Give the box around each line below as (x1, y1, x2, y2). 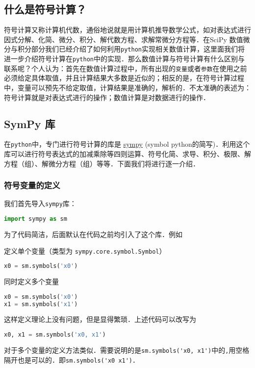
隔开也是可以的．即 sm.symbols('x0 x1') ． (4, 354, 140, 365)
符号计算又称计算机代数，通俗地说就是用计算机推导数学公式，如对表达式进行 (4, 25, 251, 35)
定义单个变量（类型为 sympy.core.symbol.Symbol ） (4, 245, 166, 256)
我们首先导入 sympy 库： (4, 198, 76, 209)
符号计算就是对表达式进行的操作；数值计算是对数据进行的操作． (4, 92, 210, 102)
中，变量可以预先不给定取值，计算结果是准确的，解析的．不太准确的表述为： (4, 82, 251, 92)
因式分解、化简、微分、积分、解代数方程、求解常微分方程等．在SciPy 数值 (4, 34, 243, 44)
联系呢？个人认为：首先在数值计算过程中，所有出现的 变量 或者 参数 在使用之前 (4, 63, 247, 73)
